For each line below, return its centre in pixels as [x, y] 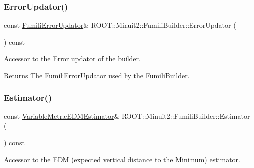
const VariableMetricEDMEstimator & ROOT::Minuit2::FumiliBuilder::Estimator [127, 116]
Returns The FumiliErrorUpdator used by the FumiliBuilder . [97, 75]
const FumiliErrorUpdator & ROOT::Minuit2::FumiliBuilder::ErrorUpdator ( [120, 25]
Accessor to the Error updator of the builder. [72, 58]
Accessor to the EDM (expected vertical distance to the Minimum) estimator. [122, 159]
